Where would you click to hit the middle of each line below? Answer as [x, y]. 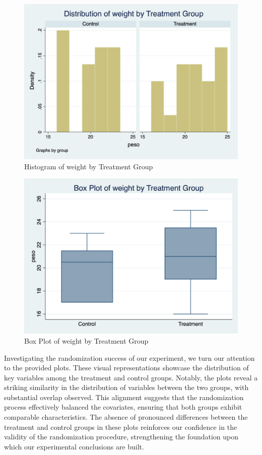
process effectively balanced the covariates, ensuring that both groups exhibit [123, 407]
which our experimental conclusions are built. [74, 446]
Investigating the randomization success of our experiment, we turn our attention [129, 357]
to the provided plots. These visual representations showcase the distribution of [126, 368]
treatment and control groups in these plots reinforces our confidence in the [121, 427]
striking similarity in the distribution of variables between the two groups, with [126, 387]
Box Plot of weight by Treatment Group [86, 340]
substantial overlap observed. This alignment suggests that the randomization [124, 397]
